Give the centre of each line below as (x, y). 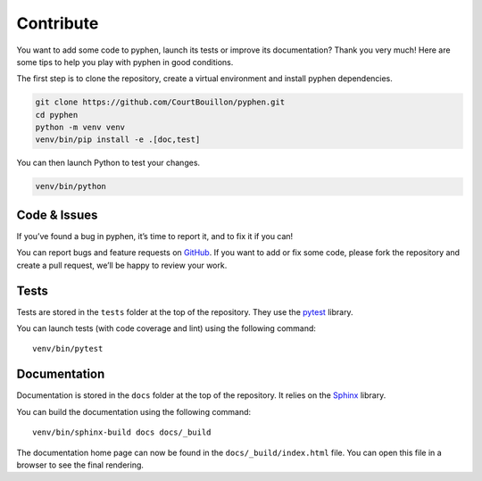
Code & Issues (57, 215)
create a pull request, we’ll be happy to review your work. (122, 265)
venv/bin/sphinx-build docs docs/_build (122, 432)
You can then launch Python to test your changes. (108, 163)
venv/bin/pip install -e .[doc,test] (118, 140)
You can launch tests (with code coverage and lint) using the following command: (166, 328)
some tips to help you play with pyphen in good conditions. (125, 62)
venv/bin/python (71, 187)
